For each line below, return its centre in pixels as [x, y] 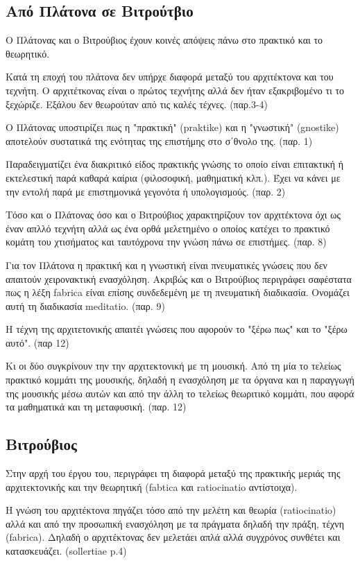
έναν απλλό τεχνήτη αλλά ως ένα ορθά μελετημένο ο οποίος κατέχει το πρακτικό [168, 228]
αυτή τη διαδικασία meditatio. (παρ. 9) [85, 305]
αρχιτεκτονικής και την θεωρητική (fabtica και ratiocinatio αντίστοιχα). [152, 486]
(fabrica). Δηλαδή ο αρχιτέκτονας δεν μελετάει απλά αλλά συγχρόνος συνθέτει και [173, 537]
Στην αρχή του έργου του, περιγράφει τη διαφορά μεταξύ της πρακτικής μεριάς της [173, 473]
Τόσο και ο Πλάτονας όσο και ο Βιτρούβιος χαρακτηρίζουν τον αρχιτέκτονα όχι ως [173, 215]
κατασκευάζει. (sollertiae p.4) [66, 551]
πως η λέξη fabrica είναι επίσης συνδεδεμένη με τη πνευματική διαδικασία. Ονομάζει [178, 292]
